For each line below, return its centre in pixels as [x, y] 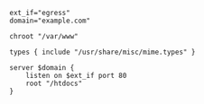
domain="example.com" [50, 21]
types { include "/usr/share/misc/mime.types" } [102, 52]
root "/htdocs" [54, 83]
